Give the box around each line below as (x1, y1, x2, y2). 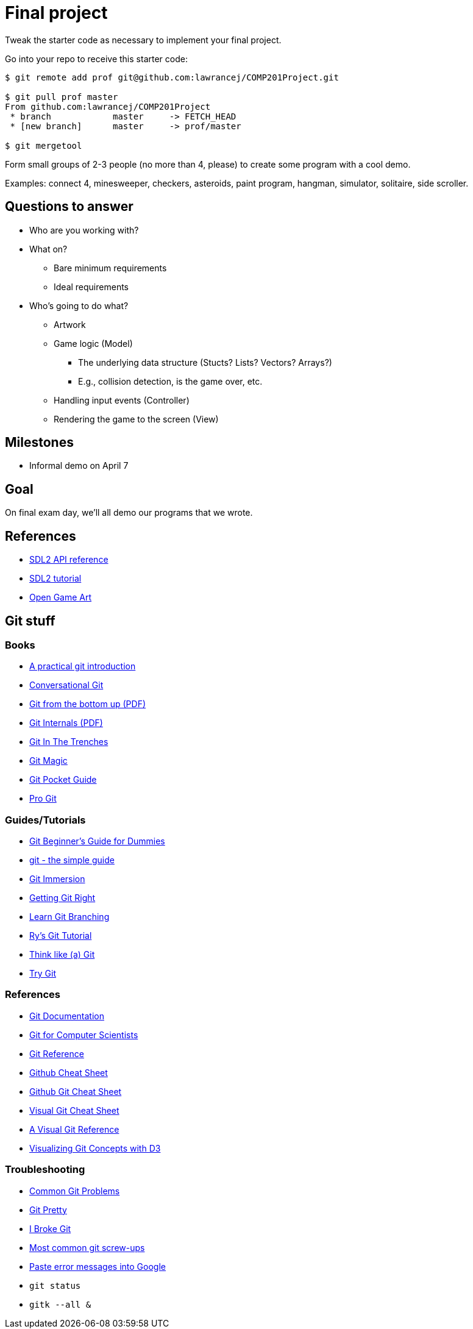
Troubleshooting (5, 1163, 85, 1176)
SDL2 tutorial (29, 573, 82, 584)
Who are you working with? (29, 224, 139, 235)
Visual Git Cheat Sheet (29, 1105, 119, 1116)
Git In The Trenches (29, 736, 108, 747)
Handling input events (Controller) (54, 394, 190, 405)
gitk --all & (29, 1299, 91, 1309)
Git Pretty (29, 1204, 67, 1215)
